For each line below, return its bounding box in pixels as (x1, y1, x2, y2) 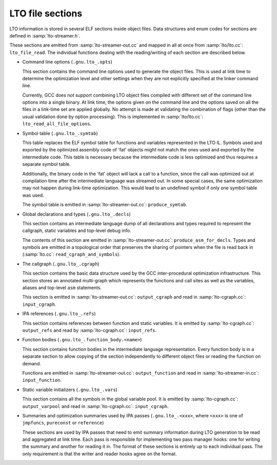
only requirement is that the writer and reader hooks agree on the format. (22, 451, 177, 457)
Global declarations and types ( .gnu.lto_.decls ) (22, 211, 131, 217)
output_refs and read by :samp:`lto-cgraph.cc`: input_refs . (22, 327, 157, 333)
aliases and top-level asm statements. (22, 285, 102, 291)
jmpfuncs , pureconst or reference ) (22, 420, 104, 426)
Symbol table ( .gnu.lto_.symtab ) (22, 130, 98, 136)
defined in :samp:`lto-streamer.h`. (9, 32, 81, 38)
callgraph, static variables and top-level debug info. (22, 227, 131, 234)
